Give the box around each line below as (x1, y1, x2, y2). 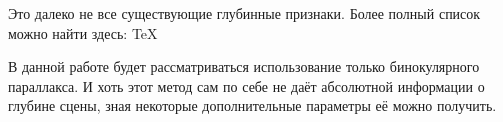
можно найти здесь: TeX (8, 22, 158, 43)
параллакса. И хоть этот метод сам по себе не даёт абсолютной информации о (8, 75, 485, 96)
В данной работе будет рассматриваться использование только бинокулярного (8, 56, 480, 77)
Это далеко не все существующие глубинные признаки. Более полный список (8, 3, 481, 23)
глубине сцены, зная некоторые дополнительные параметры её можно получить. (8, 95, 497, 116)
